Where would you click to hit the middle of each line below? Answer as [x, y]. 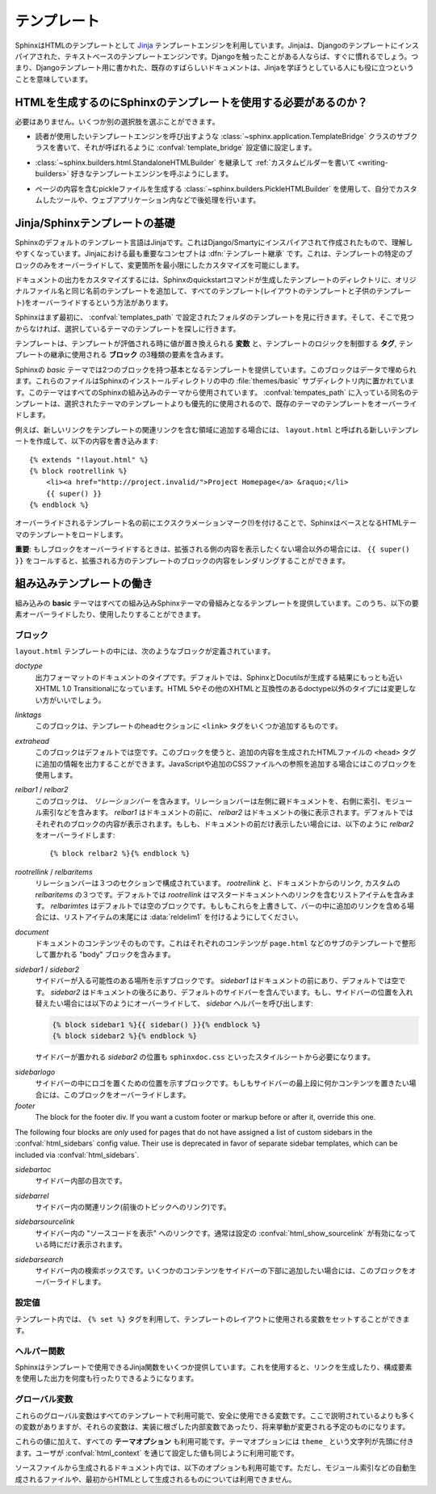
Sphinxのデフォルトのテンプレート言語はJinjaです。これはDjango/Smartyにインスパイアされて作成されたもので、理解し [214, 242]
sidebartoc [33, 1169]
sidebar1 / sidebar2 [47, 969]
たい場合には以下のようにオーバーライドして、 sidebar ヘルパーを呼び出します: [181, 1003]
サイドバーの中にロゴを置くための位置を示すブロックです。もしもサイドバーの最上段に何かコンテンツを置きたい [222, 1083]
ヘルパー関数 [40, 1351]
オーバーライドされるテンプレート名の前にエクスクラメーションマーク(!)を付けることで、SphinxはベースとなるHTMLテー [216, 523]
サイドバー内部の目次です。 [81, 1181]
